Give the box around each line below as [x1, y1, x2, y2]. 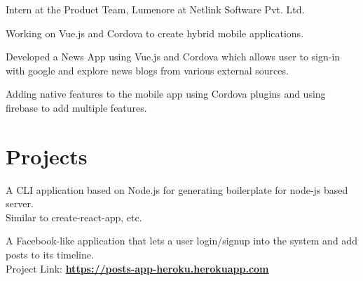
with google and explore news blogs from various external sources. [6, 63, 289, 77]
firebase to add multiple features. [6, 100, 147, 115]
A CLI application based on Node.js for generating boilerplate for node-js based [6, 182, 348, 197]
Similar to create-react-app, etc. [6, 209, 142, 224]
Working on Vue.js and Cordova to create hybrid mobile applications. [6, 25, 304, 40]
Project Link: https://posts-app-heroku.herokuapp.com [6, 261, 269, 275]
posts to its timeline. [6, 247, 94, 262]
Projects [6, 141, 88, 170]
